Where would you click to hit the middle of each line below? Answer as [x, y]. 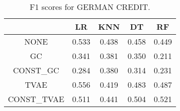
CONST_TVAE [36, 99]
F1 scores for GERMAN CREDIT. [90, 7]
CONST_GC [36, 70]
